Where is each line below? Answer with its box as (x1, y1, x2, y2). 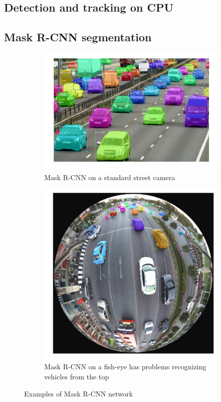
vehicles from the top (44, 371, 109, 382)
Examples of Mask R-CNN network (24, 388, 133, 398)
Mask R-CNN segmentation (4, 29, 152, 45)
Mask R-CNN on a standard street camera (44, 172, 175, 182)
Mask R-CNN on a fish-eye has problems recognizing (44, 361, 206, 372)
